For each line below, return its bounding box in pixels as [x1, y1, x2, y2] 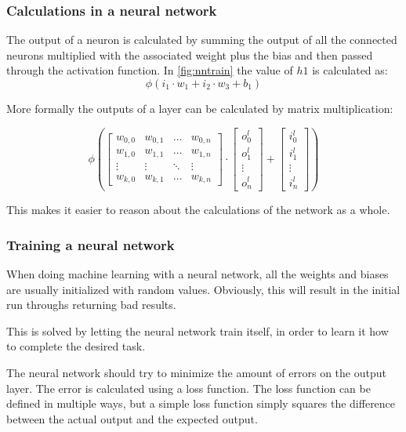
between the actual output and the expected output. [6, 410, 258, 427]
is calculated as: [312, 62, 388, 78]
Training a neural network [6, 234, 175, 254]
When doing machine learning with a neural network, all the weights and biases [6, 266, 389, 282]
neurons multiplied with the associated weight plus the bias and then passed [6, 46, 373, 63]
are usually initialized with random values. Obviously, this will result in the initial [6, 281, 401, 297]
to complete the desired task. [6, 338, 146, 354]
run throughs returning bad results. [6, 296, 176, 313]
